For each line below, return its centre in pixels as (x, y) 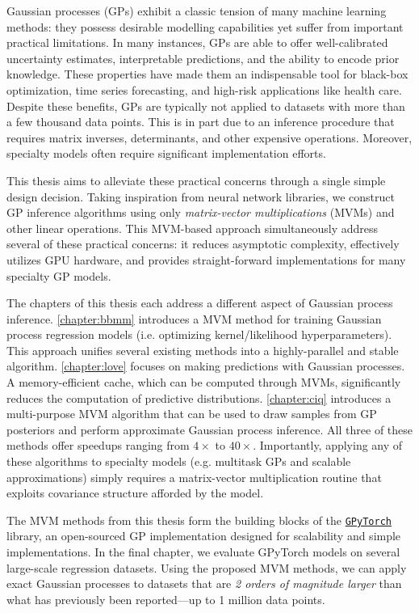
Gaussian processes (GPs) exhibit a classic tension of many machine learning (197, 11)
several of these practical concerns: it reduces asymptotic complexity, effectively (203, 244)
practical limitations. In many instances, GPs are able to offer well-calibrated (197, 42)
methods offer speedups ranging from (98, 445)
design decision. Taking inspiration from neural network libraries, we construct (201, 196)
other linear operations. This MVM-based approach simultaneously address (193, 228)
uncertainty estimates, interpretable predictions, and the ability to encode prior (203, 58)
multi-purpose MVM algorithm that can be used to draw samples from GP (192, 414)
